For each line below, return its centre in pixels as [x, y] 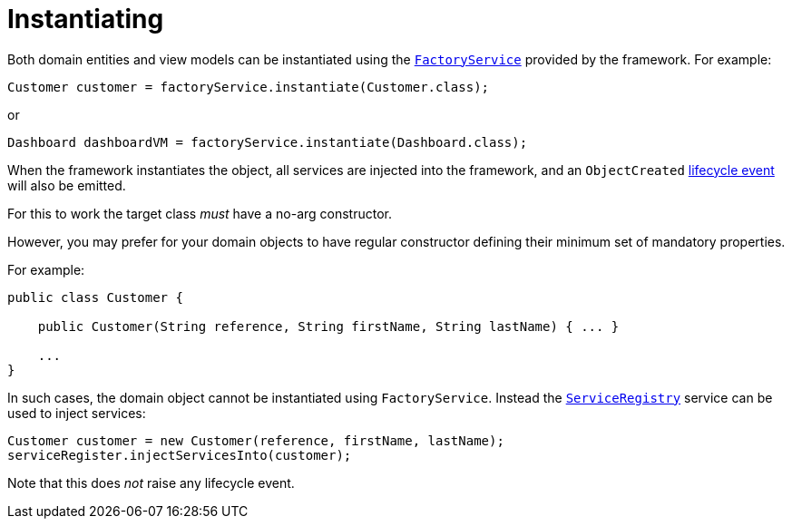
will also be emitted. [67, 185]
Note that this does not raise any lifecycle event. [151, 482]
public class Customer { [95, 297]
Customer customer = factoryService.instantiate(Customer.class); [249, 87]
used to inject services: [77, 413]
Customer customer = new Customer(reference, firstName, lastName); [256, 440]
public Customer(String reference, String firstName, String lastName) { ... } [328, 326]
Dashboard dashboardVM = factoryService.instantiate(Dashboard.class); [268, 142]
